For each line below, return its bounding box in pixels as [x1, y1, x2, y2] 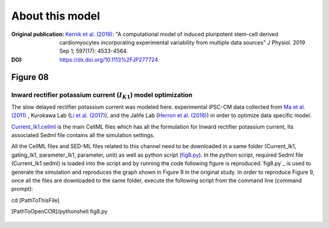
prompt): [11, 185, 34, 193]
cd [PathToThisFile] [11, 196, 60, 204]
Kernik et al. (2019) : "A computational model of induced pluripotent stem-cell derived [65, 30, 278, 38]
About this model [11, 9, 101, 23]
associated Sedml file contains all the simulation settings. [11, 132, 155, 139]
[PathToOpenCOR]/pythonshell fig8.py [11, 208, 108, 215]
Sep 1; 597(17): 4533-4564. [59, 48, 128, 55]
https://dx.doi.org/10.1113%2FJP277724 [59, 55, 158, 63]
